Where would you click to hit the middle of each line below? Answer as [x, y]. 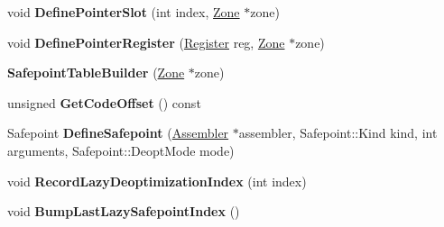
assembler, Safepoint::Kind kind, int [338, 133]
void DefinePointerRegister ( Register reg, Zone [146, 42]
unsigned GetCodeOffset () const [104, 102]
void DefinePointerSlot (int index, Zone [124, 12]
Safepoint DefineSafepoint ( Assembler [118, 133]
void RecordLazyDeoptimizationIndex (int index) [157, 181]
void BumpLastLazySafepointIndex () [124, 211]
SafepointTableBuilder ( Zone [96, 73]
